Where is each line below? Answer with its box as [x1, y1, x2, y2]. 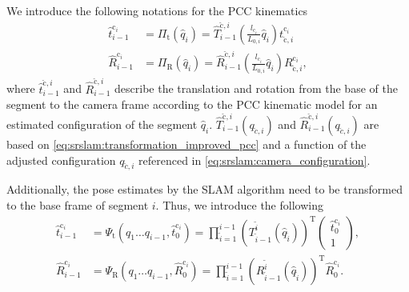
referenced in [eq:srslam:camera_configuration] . [138, 151, 371, 168]
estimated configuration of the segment [6, 115, 198, 132]
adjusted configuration [6, 151, 116, 168]
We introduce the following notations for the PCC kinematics [6, 2, 308, 18]
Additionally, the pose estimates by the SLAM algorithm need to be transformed [6, 181, 403, 198]
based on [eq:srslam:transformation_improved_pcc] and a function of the [6, 135, 367, 152]
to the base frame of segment [6, 196, 149, 213]
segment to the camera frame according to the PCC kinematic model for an [6, 96, 378, 113]
